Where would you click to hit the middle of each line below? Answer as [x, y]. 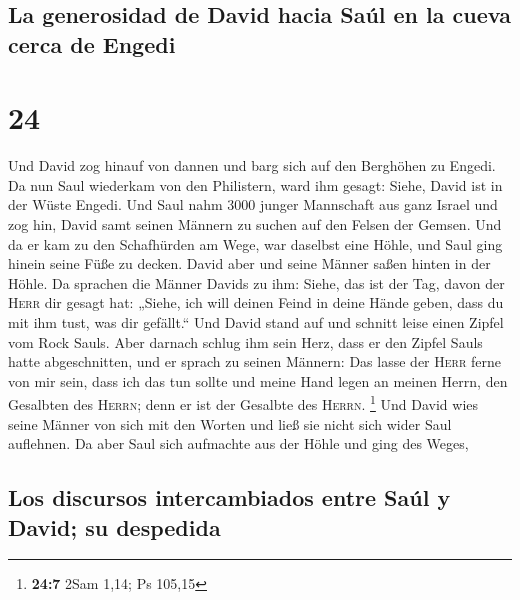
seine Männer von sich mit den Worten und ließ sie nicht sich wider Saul [230, 423]
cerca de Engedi [92, 43]
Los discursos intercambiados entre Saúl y [229, 497]
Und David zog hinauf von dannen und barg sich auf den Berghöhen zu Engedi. [252, 165]
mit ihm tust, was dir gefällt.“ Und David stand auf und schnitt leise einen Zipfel [256, 322]
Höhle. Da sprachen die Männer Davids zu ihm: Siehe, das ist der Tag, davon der [256, 282]
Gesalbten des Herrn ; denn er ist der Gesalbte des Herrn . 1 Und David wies [243, 403]
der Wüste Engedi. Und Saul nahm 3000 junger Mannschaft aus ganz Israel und [253, 204]
